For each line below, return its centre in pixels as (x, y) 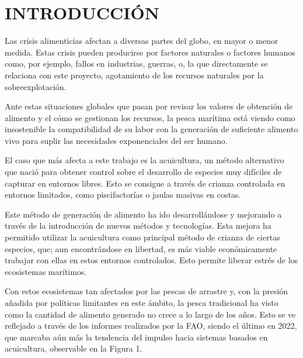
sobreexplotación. (36, 86)
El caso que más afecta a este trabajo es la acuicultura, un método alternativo (144, 160)
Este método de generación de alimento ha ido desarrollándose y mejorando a (143, 214)
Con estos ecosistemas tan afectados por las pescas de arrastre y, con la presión (147, 291)
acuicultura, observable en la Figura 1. (74, 348)
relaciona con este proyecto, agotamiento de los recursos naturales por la (134, 75)
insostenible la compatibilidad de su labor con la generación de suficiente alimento (151, 129)
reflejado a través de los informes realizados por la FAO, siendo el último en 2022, (151, 326)
